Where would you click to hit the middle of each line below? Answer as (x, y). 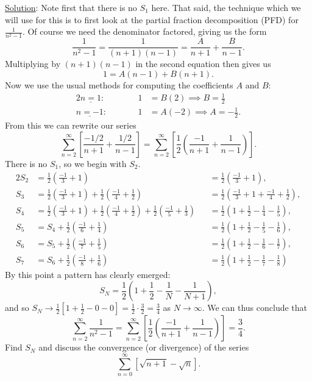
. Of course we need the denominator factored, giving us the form (144, 31)
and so (17, 308)
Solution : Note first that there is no (71, 7)
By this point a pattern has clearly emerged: (88, 274)
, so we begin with (93, 163)
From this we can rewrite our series (71, 125)
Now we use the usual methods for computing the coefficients (119, 84)
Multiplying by (33, 64)
